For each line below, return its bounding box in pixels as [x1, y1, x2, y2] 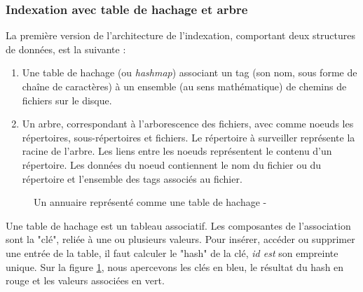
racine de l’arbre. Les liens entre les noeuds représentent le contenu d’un [22, 144, 332, 158]
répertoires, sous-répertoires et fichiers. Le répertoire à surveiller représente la [22, 130, 355, 144]
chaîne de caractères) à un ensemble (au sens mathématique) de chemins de [22, 79, 347, 93]
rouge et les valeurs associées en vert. [6, 273, 165, 288]
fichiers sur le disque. [22, 92, 112, 107]
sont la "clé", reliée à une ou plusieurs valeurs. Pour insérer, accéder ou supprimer [6, 232, 355, 246]
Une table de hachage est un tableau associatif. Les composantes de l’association [6, 218, 351, 232]
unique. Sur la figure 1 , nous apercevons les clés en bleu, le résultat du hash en [6, 259, 344, 274]
